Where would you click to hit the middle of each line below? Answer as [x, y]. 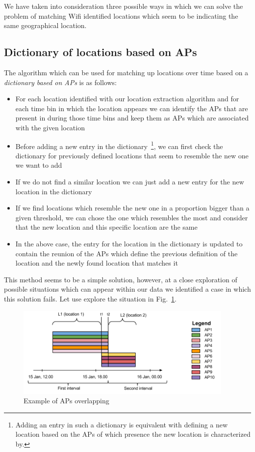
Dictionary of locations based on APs [101, 52]
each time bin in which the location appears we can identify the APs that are [132, 108]
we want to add [39, 165]
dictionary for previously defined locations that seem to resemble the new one [132, 155]
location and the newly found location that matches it [97, 263]
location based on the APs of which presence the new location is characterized [133, 434]
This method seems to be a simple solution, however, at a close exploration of [121, 279]
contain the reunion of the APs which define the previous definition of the [127, 253]
